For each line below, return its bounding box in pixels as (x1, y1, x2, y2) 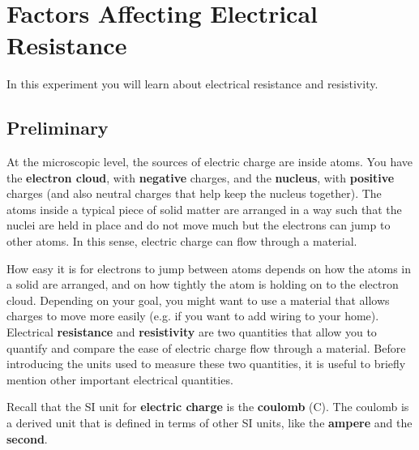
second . (6, 430, 48, 447)
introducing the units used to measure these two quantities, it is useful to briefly (6, 355, 406, 372)
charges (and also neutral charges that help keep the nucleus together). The (6, 185, 382, 202)
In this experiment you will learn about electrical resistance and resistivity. (6, 75, 378, 92)
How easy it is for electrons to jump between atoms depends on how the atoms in (6, 259, 412, 276)
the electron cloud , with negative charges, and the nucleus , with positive (6, 169, 395, 186)
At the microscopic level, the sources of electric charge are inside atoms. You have (6, 153, 413, 170)
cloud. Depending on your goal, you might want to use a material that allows (6, 291, 390, 308)
